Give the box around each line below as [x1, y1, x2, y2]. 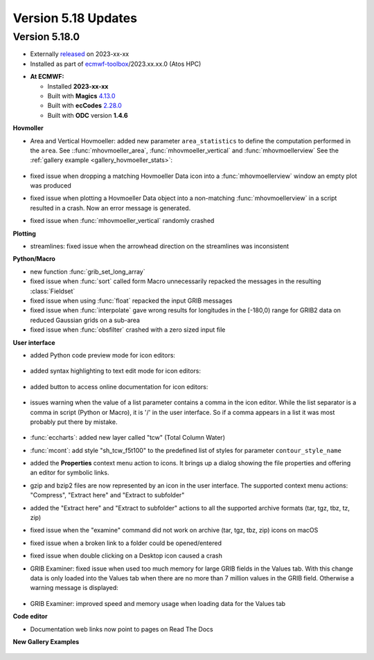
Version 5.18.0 [12, 30, 80, 43]
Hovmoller [12, 124, 44, 132]
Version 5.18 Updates [12, 10, 138, 26]
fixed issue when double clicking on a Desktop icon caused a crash [30, 551, 223, 560]
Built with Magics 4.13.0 [47, 91, 116, 100]
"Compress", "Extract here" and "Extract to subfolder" [30, 491, 185, 499]
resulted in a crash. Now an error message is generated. [30, 204, 191, 212]
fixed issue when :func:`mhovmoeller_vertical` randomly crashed [30, 217, 215, 225]
